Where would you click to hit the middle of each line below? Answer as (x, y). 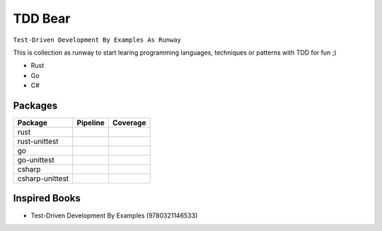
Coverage (129, 123)
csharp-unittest (43, 179)
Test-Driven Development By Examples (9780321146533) (114, 215)
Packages (35, 105)
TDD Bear (42, 18)
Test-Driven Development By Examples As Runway (97, 40)
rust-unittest (38, 142)
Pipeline (91, 123)
